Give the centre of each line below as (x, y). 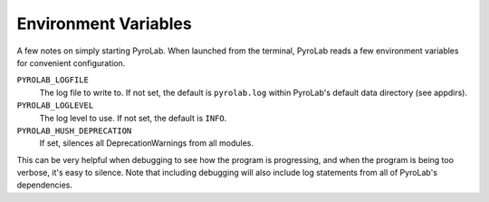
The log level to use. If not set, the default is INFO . (133, 118)
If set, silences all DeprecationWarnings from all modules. (146, 143)
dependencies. (44, 185)
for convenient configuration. (71, 63)
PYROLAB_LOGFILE (53, 80)
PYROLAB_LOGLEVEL (55, 106)
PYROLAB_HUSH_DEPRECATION (74, 130)
